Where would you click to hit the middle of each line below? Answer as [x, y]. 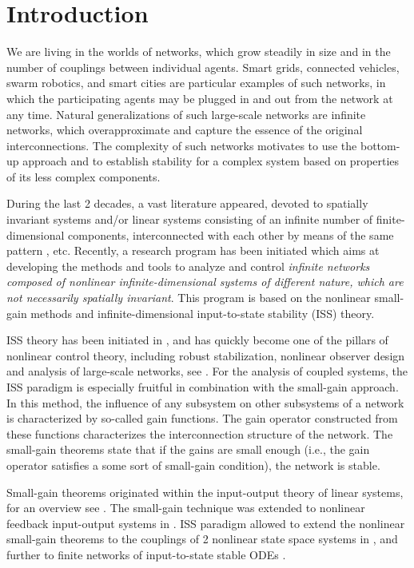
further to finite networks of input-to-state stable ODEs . [146, 554]
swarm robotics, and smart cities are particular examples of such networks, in [196, 83]
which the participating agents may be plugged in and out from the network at [200, 98]
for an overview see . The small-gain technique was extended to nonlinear [186, 508]
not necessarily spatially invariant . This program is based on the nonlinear [189, 298]
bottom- [380, 145]
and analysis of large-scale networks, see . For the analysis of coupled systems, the [207, 371]
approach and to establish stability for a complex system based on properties [211, 161]
